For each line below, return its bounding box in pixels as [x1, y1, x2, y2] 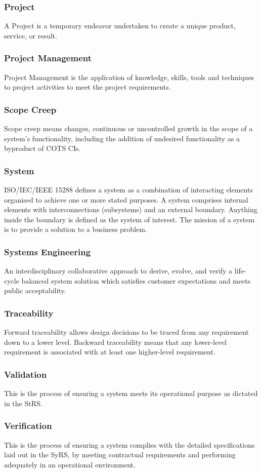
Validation [4, 368, 47, 380]
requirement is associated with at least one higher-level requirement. [4, 346, 215, 357]
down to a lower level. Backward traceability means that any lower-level [4, 336, 227, 347]
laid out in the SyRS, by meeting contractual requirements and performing [4, 449, 236, 460]
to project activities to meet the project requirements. [4, 82, 171, 92]
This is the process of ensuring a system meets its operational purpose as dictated [4, 388, 258, 399]
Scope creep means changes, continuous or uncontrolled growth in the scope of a [4, 123, 253, 134]
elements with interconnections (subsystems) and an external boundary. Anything [4, 204, 257, 215]
